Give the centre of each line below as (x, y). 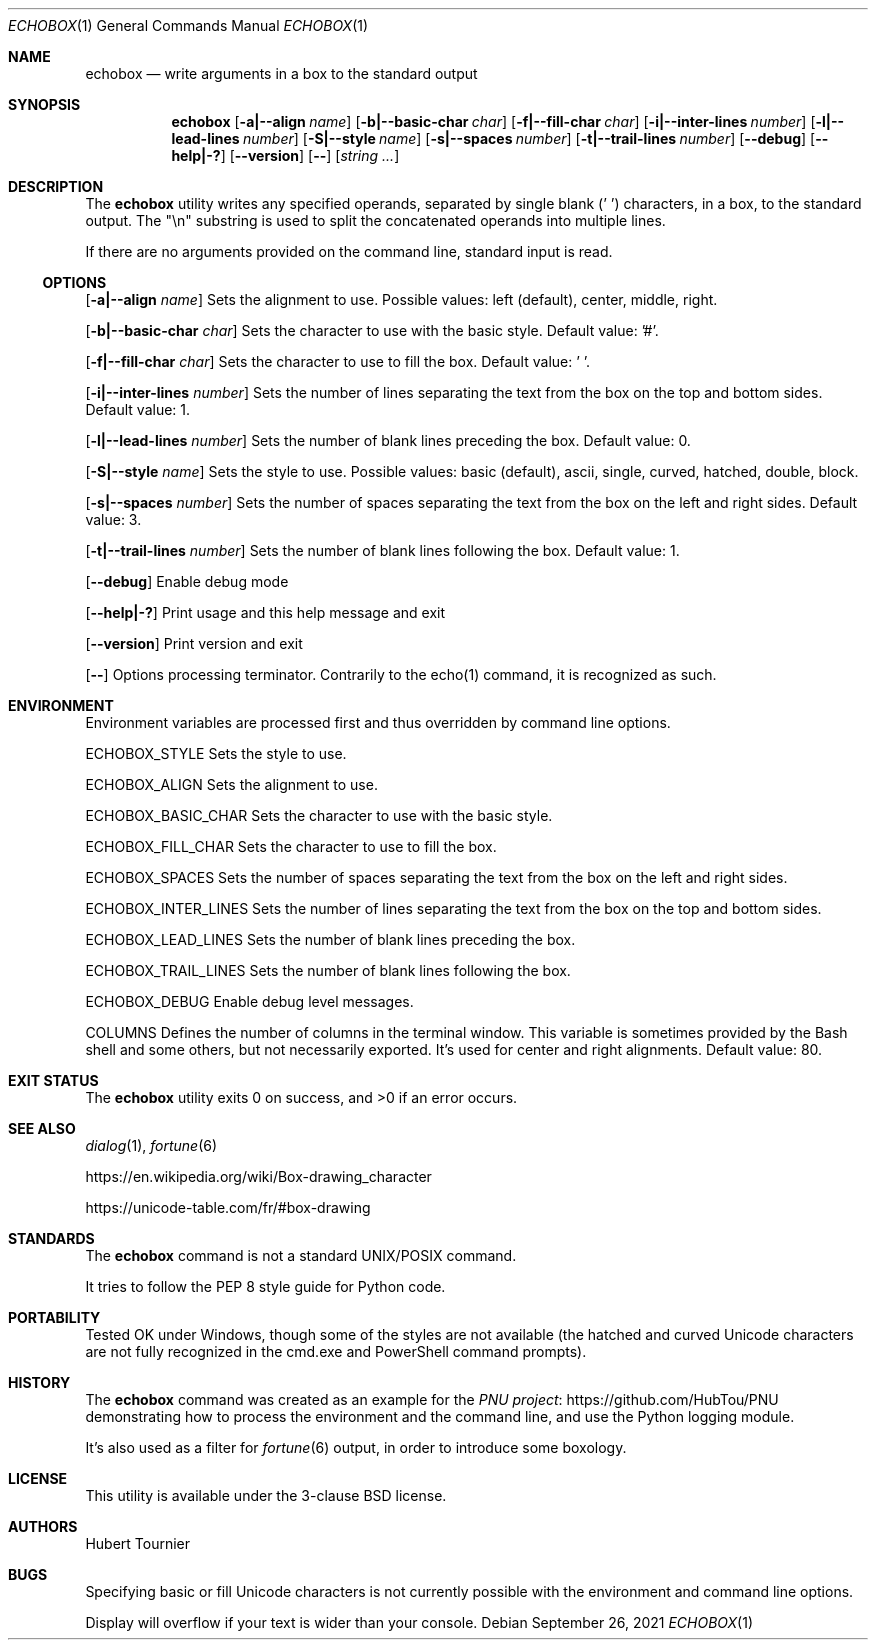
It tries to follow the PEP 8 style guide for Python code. (265, 1286)
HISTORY (39, 1382)
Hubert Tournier (138, 1543)
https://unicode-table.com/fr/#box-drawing (228, 1207)
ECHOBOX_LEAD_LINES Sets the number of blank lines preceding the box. (330, 939)
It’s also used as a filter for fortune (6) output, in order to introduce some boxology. (356, 1447)
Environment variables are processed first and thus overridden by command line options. (378, 722)
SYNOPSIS (44, 104)
